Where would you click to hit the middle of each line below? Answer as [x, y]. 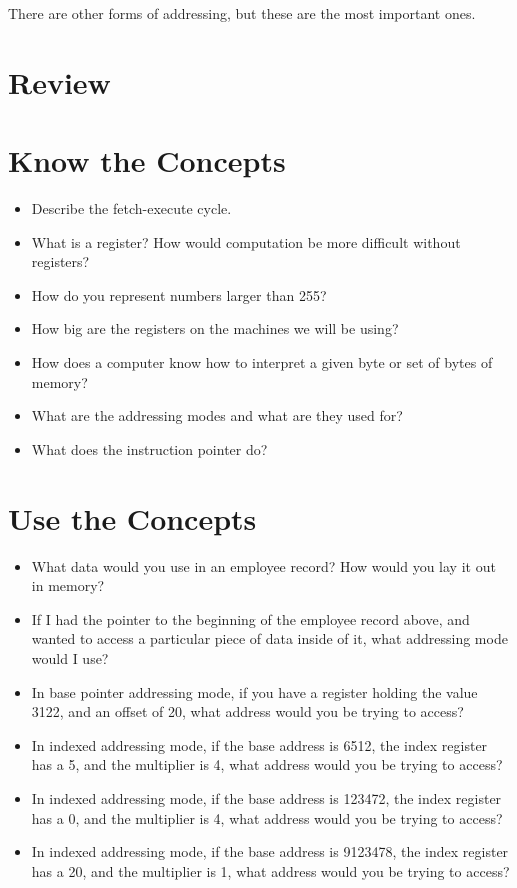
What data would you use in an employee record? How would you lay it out [263, 565]
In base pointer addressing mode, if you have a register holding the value [254, 691]
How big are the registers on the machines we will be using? [215, 328]
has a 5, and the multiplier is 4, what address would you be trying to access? [267, 764]
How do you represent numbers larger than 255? [179, 294]
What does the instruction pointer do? [149, 448]
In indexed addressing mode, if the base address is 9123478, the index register [270, 851]
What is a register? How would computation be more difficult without [246, 241]
